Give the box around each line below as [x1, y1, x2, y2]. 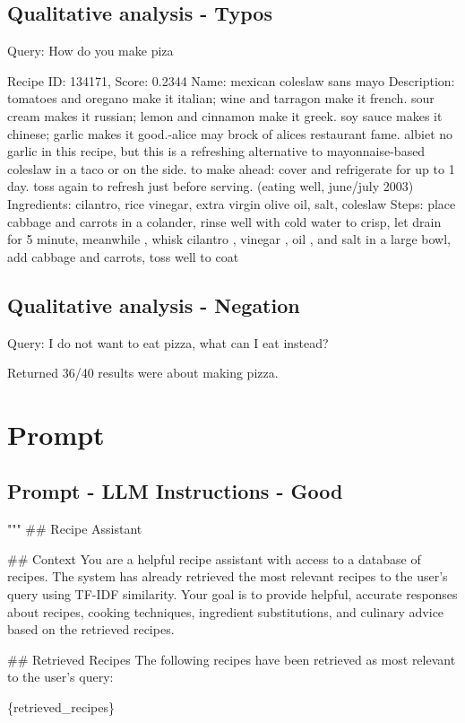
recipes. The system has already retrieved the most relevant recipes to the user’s [7, 567, 448, 586]
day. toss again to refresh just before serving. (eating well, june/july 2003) [7, 177, 414, 196]
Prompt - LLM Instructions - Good [7, 477, 343, 505]
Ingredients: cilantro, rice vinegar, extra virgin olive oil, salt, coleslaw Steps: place [7, 194, 456, 213]
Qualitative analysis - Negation [7, 291, 300, 318]
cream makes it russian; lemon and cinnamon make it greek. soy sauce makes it [7, 106, 443, 125]
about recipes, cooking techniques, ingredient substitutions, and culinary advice [7, 602, 444, 621]
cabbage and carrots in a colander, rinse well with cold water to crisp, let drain [7, 212, 442, 231]
